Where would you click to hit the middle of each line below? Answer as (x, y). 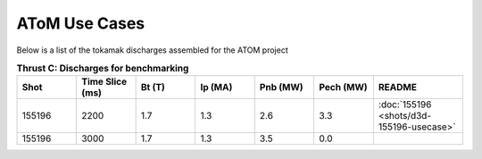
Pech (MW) (343, 88)
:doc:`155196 (405, 105)
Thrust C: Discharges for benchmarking (103, 69)
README (397, 88)
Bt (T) (153, 88)
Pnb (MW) (281, 88)
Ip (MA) (216, 88)
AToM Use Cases (81, 23)
